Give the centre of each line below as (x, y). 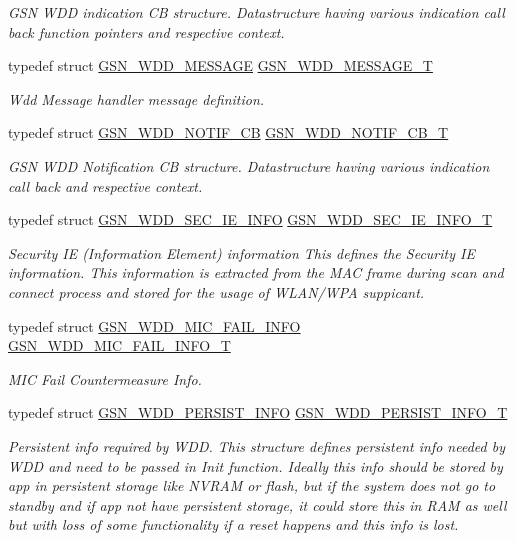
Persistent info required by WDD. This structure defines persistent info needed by (256, 445)
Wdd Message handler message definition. (136, 98)
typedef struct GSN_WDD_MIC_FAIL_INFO (154, 325)
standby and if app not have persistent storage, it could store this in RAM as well (257, 504)
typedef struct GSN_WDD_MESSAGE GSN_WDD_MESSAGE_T (220, 65)
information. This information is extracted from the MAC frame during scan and (256, 272)
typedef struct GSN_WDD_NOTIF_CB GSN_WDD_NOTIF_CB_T (228, 132)
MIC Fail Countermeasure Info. (105, 378)
